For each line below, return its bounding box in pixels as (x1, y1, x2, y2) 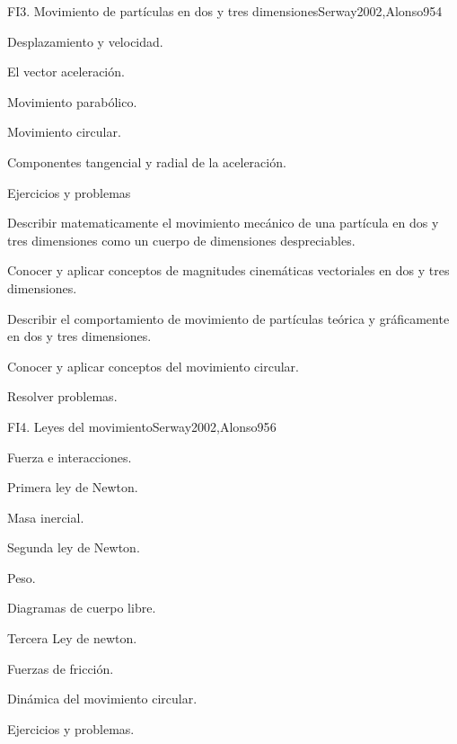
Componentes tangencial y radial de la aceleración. (7, 152, 286, 171)
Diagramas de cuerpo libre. (7, 598, 156, 617)
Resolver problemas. (7, 387, 118, 406)
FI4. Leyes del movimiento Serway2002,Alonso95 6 (7, 417, 277, 435)
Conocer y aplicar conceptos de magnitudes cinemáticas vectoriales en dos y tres (7, 261, 450, 280)
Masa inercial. (7, 507, 84, 526)
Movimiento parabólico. (7, 92, 137, 111)
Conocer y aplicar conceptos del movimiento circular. (7, 356, 299, 375)
